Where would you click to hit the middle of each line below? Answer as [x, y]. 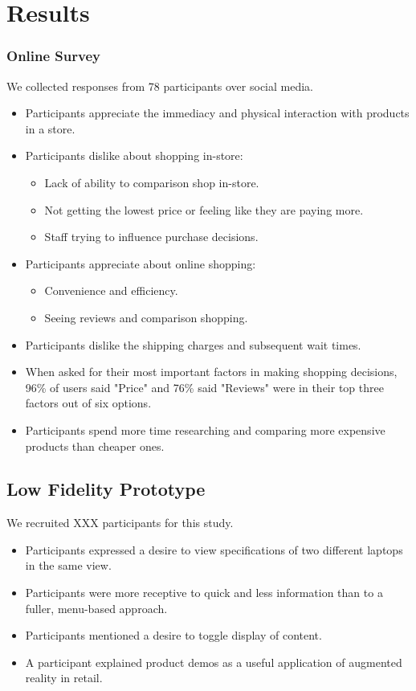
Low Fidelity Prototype [106, 489]
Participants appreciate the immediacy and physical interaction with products [217, 113]
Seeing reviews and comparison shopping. [146, 317]
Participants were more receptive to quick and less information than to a [204, 593]
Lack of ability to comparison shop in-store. [152, 182]
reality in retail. [64, 678]
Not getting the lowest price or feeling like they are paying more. [204, 209]
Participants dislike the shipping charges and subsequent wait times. [193, 344]
